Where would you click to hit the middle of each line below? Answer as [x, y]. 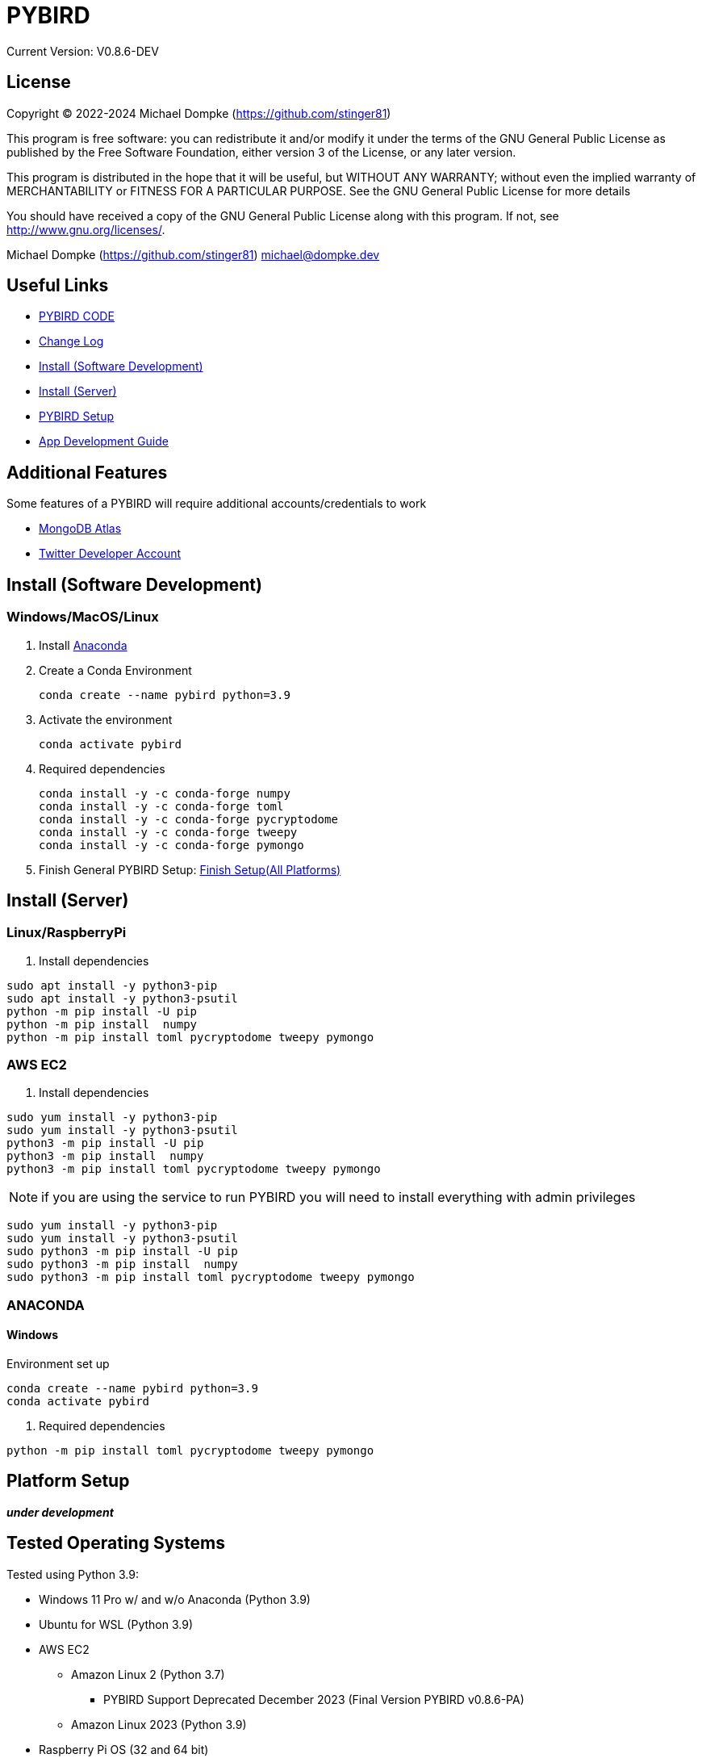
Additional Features [87, 472]
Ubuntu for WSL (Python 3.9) [116, 1624]
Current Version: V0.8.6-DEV [83, 51]
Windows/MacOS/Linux [83, 617]
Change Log [71, 341]
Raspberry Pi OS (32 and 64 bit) [124, 1749]
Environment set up [58, 1364]
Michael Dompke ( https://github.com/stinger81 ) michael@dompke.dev [193, 254]
